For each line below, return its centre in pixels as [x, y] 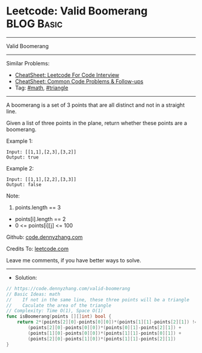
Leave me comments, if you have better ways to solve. [74, 260]
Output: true [23, 157]
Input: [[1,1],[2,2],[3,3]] [41, 179]
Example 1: [20, 141]
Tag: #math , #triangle [41, 88]
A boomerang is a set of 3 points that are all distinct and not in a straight [96, 105]
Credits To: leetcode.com [38, 249]
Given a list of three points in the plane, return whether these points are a [97, 123]
